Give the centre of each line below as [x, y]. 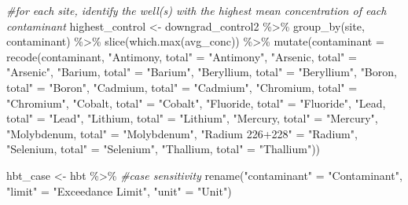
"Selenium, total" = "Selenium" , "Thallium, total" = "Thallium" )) [164, 149]
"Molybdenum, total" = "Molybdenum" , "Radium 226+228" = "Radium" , [182, 133]
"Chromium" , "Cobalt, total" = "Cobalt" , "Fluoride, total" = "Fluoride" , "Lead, [196, 102]
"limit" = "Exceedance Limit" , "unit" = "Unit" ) [119, 190]
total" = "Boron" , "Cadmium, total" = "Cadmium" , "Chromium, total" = [182, 87]
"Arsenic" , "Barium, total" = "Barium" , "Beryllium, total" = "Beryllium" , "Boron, [202, 72]
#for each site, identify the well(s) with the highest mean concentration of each [197, 10]
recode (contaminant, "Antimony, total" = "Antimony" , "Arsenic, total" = [182, 56]
